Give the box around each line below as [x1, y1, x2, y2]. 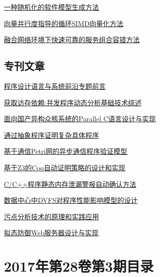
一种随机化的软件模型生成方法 [4, 2, 99, 12]
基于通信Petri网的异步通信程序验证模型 [4, 146, 128, 156]
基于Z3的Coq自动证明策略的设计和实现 [4, 162, 126, 172]
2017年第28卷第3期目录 [4, 256, 154, 276]
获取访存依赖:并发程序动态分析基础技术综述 [4, 97, 142, 107]
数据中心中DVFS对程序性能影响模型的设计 [4, 195, 138, 205]
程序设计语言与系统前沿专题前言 [4, 81, 106, 91]
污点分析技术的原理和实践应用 [4, 211, 99, 221]
